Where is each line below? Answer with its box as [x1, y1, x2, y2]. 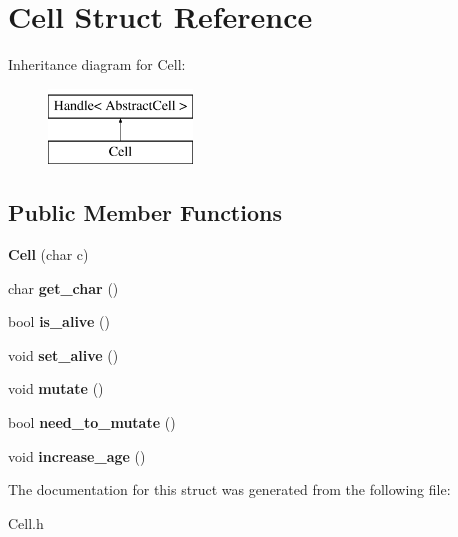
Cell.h [8, 512, 44, 533]
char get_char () [8, 277, 119, 298]
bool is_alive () [8, 311, 110, 332]
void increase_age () [8, 445, 146, 466]
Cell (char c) [8, 244, 89, 265]
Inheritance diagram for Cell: [8, 54, 186, 75]
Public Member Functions [8, 197, 282, 228]
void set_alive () [8, 344, 119, 365]
